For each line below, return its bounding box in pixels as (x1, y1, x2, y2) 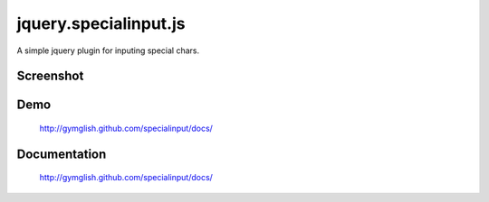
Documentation (16, 146, 107, 161)
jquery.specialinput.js (16, 14, 186, 33)
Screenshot (16, 69, 84, 84)
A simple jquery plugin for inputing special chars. (16, 45, 200, 56)
